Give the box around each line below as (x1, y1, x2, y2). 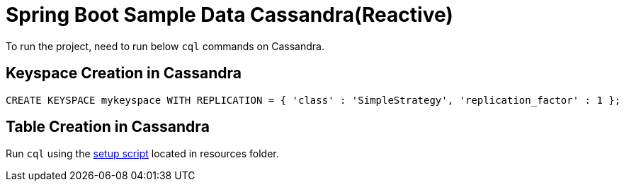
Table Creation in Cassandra (6, 118, 210, 136)
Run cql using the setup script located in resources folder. (6, 147, 279, 160)
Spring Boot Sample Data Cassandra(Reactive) (6, 3, 453, 27)
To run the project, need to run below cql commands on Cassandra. (6, 40, 324, 52)
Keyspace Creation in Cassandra (6, 64, 242, 83)
